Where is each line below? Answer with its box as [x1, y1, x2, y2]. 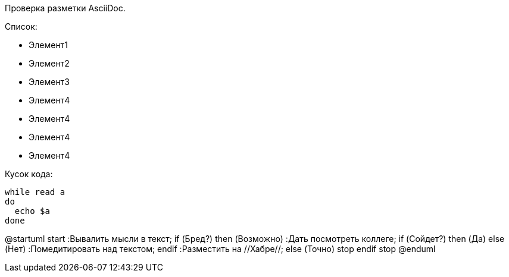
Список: [5, 21, 38, 32]
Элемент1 [29, 40, 68, 50]
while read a [5, 187, 65, 197]
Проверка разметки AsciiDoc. [5, 3, 126, 13]
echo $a [14, 206, 50, 216]
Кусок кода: [5, 169, 53, 179]
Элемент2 [29, 58, 70, 68]
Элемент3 [29, 77, 70, 87]
